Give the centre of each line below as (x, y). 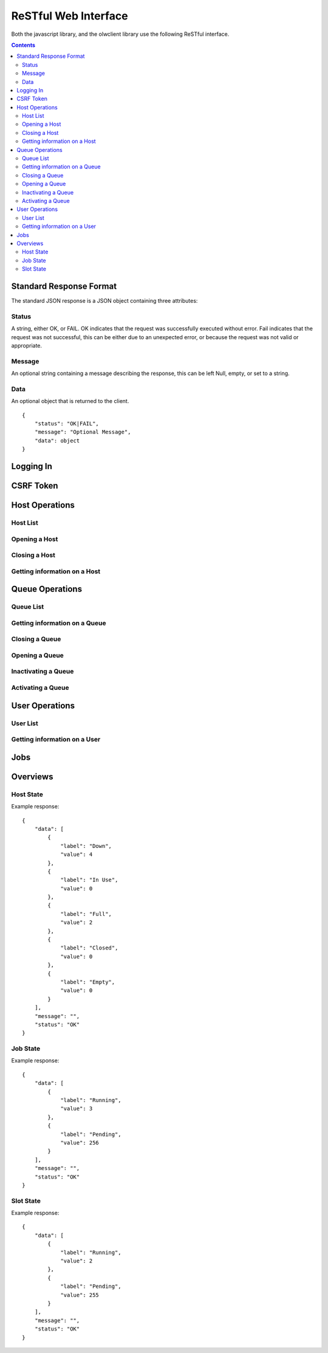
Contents (23, 45)
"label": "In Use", (89, 880)
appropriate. (27, 345)
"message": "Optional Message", (83, 432)
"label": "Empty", (88, 982)
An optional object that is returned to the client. (70, 401)
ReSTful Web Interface (70, 16)
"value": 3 (77, 1109)
